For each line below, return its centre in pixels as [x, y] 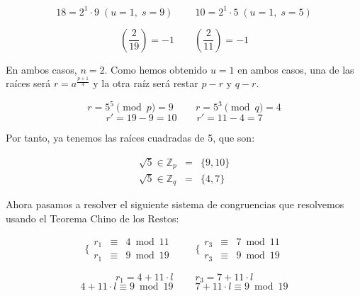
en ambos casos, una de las [296, 69]
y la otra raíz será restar [146, 83]
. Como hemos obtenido [156, 69]
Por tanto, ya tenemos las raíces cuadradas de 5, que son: [130, 138]
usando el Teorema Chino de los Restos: [92, 218]
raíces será [28, 83]
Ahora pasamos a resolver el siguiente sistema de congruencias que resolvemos [175, 204]
